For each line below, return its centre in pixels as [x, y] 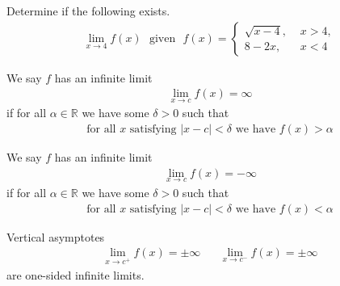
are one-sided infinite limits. [76, 274]
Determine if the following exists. [88, 11]
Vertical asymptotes [56, 236]
